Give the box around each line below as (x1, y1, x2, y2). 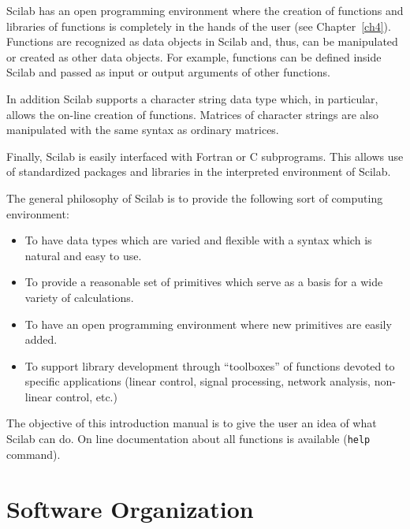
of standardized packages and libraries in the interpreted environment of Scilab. (6, 163, 391, 180)
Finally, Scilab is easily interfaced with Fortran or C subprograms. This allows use (6, 147, 404, 164)
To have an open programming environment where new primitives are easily (24, 315, 392, 332)
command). (6, 445, 61, 462)
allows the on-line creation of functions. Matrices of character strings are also (6, 106, 379, 122)
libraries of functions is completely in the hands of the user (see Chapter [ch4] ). (6, 17, 391, 34)
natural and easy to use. (24, 247, 142, 263)
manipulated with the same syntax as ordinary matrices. (6, 121, 279, 138)
